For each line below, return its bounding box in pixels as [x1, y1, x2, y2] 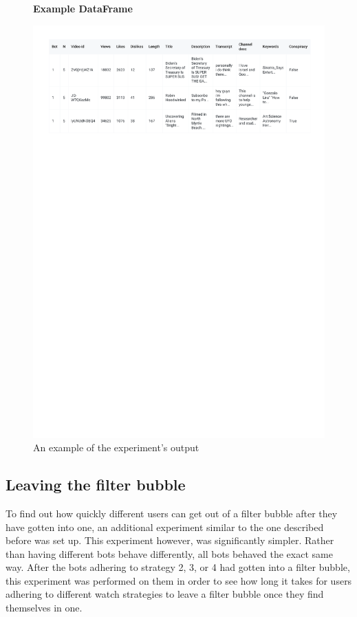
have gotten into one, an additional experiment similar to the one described [6, 519, 324, 534]
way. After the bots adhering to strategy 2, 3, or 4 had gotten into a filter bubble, [6, 560, 350, 574]
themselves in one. [6, 600, 83, 615]
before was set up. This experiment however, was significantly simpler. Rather [6, 533, 334, 548]
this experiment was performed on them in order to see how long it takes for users [6, 573, 352, 587]
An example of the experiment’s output [33, 440, 199, 455]
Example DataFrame [33, 1, 133, 15]
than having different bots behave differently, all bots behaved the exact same [6, 546, 333, 561]
